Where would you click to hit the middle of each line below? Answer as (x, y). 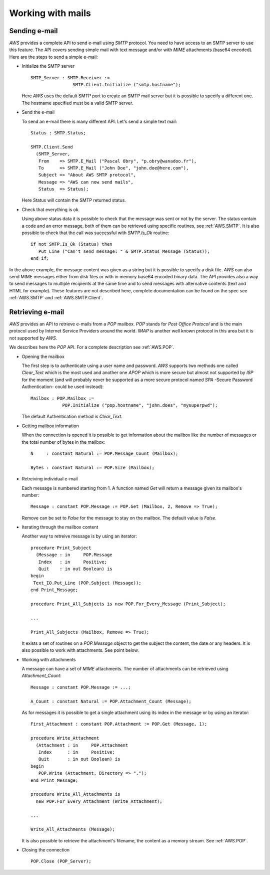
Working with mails (50, 13)
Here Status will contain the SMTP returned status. (74, 200)
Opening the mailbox (43, 357)
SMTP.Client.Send (52, 147)
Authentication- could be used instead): (63, 387)
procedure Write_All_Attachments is (75, 794)
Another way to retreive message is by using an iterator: (79, 536)
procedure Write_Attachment (65, 738)
